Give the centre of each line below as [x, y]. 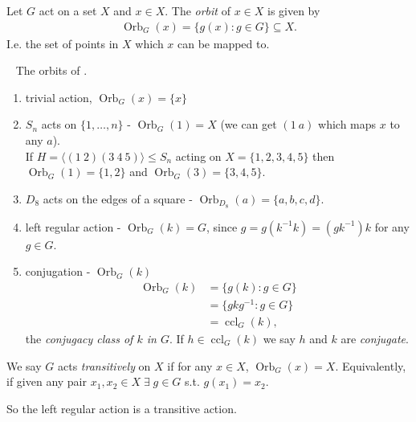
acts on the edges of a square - [118, 198]
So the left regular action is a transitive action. [122, 408]
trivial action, [59, 97]
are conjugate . [375, 338]
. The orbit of [198, 10]
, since [222, 226]
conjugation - [58, 271]
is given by [294, 10]
